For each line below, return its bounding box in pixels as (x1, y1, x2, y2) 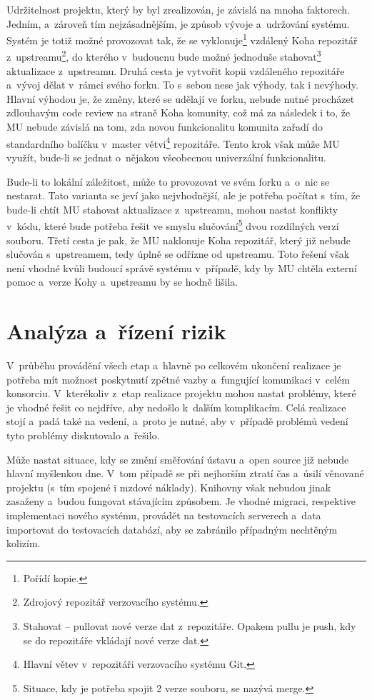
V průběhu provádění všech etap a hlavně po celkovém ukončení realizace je (6, 358, 341, 373)
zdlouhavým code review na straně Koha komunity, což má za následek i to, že (6, 105, 351, 120)
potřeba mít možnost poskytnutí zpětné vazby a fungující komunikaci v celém (6, 371, 350, 386)
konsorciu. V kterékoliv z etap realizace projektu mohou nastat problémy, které (6, 386, 356, 401)
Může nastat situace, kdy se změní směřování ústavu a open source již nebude (6, 451, 349, 466)
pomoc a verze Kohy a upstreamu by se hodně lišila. (6, 274, 238, 289)
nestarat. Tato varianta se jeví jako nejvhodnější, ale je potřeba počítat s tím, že (6, 188, 361, 203)
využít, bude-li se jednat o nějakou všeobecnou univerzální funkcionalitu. (6, 149, 326, 164)
